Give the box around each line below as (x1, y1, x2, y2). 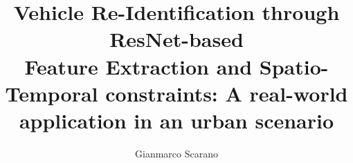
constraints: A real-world (105, 79, 348, 107)
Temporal (5, 79, 98, 107)
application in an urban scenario (19, 106, 334, 134)
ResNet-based (109, 25, 244, 53)
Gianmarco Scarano (135, 146, 218, 160)
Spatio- (259, 52, 329, 80)
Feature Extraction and (24, 52, 253, 80)
